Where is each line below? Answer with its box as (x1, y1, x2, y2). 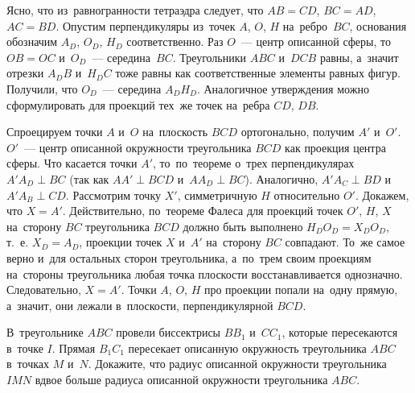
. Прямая (51, 339, 96, 356)
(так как (69, 170, 109, 187)
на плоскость (142, 123, 208, 140)
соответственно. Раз (126, 33, 224, 50)
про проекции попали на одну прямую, (203, 281, 398, 298)
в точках (6, 355, 50, 372)
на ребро (282, 17, 327, 34)
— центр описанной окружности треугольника (24, 139, 252, 155)
